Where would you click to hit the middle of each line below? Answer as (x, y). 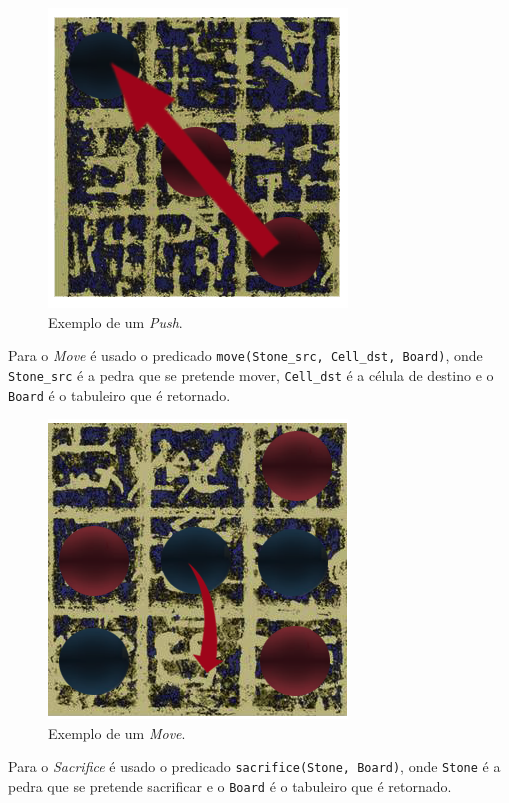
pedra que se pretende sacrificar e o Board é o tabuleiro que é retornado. (230, 786)
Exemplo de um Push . (115, 321)
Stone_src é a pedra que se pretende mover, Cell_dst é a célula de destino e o (251, 374)
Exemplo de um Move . (117, 732)
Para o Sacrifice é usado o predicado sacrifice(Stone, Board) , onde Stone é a (254, 766)
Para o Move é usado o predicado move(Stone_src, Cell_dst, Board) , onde (245, 355)
